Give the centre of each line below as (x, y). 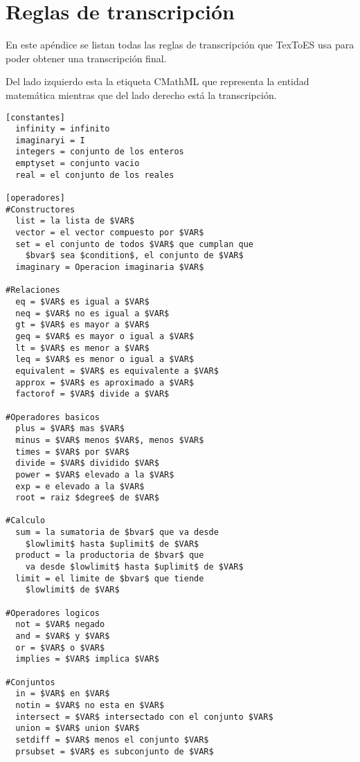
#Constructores (40, 209)
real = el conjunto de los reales (95, 175)
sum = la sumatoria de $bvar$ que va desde (117, 533)
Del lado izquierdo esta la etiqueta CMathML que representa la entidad (157, 81)
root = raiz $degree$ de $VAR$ (87, 498)
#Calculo (26, 521)
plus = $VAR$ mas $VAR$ (70, 429)
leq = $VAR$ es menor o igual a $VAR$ (105, 360)
